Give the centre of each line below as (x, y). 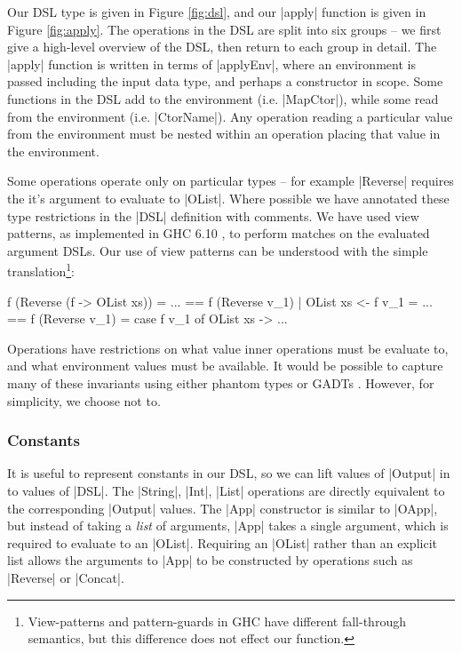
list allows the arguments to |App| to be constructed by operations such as (210, 560)
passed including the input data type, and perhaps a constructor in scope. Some (225, 81)
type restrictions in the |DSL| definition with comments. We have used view (213, 215)
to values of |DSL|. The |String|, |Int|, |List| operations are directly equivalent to (226, 490)
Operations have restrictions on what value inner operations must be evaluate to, (228, 348)
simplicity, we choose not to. (84, 400)
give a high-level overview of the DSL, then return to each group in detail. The (222, 47)
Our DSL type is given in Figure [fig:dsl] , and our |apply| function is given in (217, 12)
